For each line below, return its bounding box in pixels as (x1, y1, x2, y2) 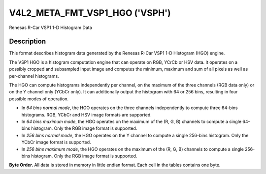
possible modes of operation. (9, 96, 69, 102)
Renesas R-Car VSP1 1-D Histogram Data (9, 25, 92, 30)
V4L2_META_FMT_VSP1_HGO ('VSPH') (9, 7, 171, 18)
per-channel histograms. (9, 73, 59, 79)
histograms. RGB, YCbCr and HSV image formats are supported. (21, 112, 152, 117)
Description (9, 37, 46, 46)
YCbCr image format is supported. (21, 139, 91, 145)
